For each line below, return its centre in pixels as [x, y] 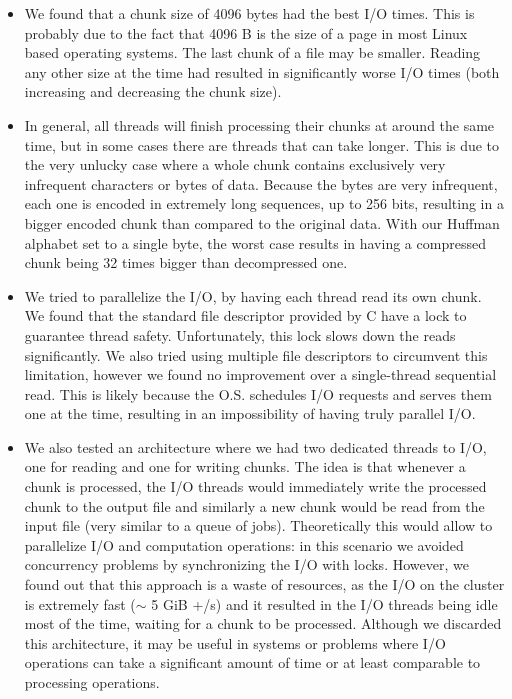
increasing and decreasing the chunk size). [153, 91]
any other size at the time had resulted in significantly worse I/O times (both [262, 71]
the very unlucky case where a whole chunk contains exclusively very [235, 164]
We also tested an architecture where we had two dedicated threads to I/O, [255, 446]
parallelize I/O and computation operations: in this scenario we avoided [244, 544]
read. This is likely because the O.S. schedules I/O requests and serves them [258, 393]
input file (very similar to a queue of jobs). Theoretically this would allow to [258, 525]
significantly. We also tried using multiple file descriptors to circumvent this [256, 354]
